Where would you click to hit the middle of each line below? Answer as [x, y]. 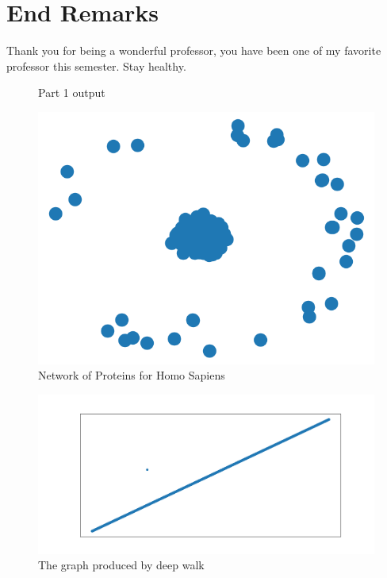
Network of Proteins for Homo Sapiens [132, 375]
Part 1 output [72, 92]
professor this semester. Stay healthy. [96, 66]
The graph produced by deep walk [121, 565]
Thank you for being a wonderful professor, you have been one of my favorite [194, 50]
